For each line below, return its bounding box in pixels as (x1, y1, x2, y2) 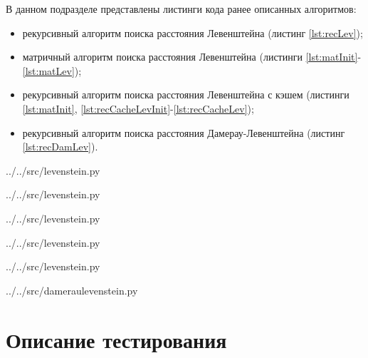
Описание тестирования (6, 324, 227, 354)
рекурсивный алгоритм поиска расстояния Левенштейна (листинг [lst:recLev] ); (22, 25, 363, 40)
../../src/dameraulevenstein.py (6, 282, 138, 297)
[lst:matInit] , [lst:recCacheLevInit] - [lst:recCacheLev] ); (22, 101, 254, 116)
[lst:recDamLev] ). (22, 139, 98, 154)
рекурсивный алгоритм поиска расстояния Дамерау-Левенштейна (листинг (22, 125, 345, 140)
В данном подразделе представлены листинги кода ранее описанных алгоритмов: (6, 1, 357, 16)
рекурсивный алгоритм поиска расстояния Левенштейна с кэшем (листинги (22, 87, 349, 102)
